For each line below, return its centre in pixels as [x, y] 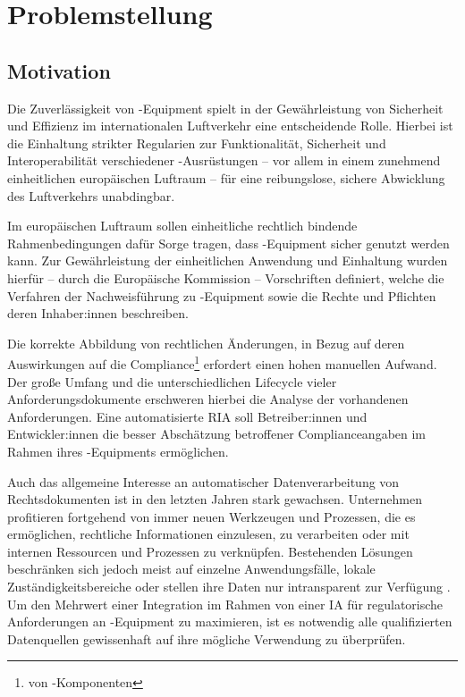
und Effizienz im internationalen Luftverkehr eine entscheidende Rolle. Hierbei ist [230, 126]
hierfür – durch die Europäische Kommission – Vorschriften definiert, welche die [226, 277]
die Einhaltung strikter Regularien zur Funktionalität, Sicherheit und [197, 143]
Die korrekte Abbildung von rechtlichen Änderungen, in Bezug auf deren [206, 343]
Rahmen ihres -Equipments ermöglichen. [118, 451]
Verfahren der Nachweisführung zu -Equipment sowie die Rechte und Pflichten [222, 295]
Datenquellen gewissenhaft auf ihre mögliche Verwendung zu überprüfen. [207, 638]
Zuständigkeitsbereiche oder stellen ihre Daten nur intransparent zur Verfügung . [229, 587]
